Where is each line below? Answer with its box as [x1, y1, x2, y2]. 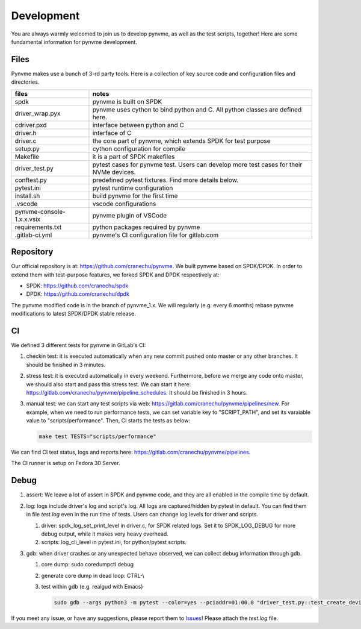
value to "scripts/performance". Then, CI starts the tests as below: [26, 417, 191, 424]
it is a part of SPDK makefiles [92, 152, 175, 161]
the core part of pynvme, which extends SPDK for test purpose [92, 136, 271, 145]
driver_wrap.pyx [14, 109, 61, 117]
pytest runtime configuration [92, 184, 173, 192]
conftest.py [14, 175, 48, 184]
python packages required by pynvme [92, 223, 200, 231]
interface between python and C [92, 120, 185, 129]
